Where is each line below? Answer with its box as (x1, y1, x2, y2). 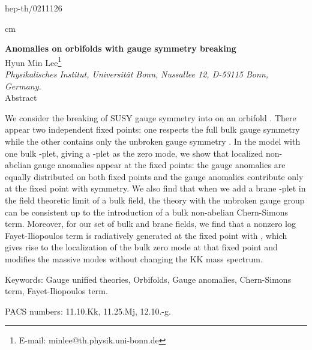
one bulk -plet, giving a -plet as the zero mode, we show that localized (5, 146, 263, 159)
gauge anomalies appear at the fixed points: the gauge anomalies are (34, 158, 286, 171)
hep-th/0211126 (5, 2, 62, 14)
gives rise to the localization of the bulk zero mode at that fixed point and (5, 241, 278, 253)
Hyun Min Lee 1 (5, 54, 62, 68)
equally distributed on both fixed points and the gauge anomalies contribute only (5, 170, 304, 183)
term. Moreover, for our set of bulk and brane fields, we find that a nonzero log (5, 217, 296, 230)
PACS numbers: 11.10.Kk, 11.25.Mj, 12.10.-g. (5, 304, 171, 317)
